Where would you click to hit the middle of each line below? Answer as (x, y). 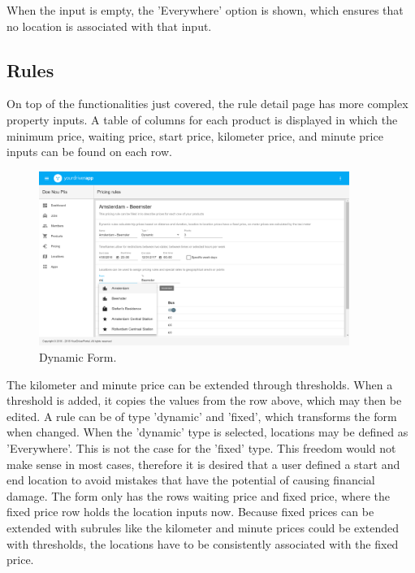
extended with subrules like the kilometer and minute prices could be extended (203, 527)
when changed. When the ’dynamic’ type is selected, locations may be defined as (207, 432)
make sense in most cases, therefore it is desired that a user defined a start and (203, 464)
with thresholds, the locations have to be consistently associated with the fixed (203, 543)
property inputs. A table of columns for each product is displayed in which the (202, 119)
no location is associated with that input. (109, 26)
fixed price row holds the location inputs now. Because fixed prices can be (190, 512)
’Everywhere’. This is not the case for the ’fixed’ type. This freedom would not (201, 447)
